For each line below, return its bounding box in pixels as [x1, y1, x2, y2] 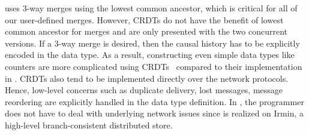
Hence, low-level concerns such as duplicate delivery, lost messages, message [5, 84, 283, 96]
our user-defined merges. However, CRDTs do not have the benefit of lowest [5, 13, 284, 26]
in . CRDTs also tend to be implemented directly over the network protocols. [5, 72, 289, 84]
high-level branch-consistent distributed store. [5, 118, 173, 131]
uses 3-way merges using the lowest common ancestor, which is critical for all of [5, 2, 298, 14]
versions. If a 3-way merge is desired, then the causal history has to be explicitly [5, 36, 300, 49]
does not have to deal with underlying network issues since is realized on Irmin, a [5, 107, 304, 119]
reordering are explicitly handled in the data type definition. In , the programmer [5, 95, 304, 108]
